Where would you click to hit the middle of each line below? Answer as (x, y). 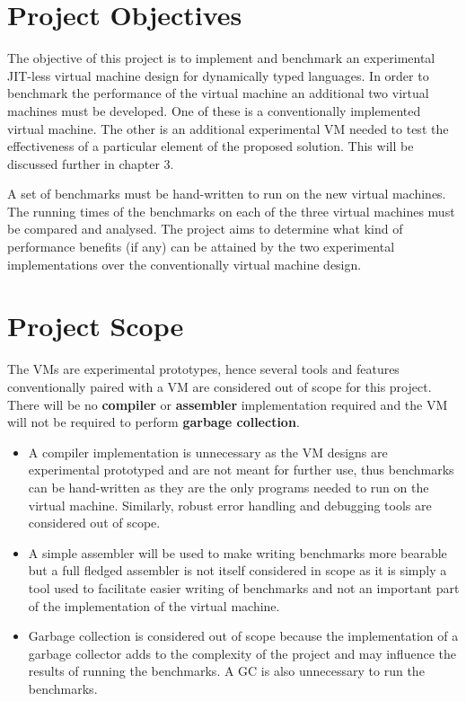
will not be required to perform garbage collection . (154, 422)
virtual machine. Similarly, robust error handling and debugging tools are (230, 505)
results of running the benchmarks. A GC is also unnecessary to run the (226, 671)
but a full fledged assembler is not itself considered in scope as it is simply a (237, 570)
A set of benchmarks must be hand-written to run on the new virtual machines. (227, 194)
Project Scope (96, 326)
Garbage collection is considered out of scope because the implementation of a (243, 636)
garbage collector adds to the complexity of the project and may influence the (242, 653)
